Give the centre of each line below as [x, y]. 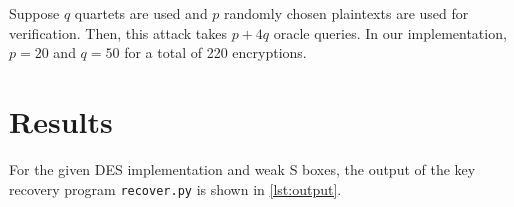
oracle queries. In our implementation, [390, 32]
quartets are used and [141, 13]
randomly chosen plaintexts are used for [346, 13]
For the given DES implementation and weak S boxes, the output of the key [242, 168]
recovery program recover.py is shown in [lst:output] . [175, 188]
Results [61, 120]
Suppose [34, 13]
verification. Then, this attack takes [118, 32]
